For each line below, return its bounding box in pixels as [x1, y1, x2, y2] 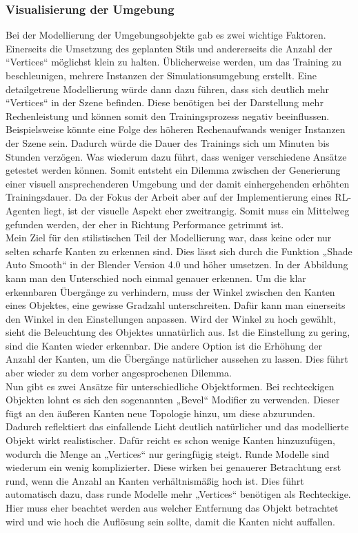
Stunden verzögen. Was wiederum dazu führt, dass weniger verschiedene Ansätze [6, 149, 347, 163]
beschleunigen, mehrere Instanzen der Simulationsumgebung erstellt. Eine [6, 68, 317, 82]
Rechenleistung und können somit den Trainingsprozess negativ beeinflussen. [6, 108, 330, 123]
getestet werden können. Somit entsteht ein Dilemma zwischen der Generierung [6, 163, 341, 177]
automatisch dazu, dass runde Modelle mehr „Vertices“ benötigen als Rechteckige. [6, 487, 351, 501]
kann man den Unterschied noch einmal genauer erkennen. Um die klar [6, 270, 306, 285]
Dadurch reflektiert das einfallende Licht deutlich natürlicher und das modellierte [6, 419, 349, 434]
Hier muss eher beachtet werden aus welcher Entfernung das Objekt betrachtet [6, 501, 339, 514]
